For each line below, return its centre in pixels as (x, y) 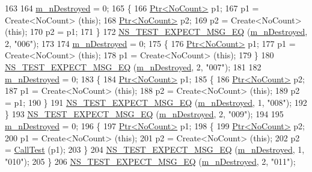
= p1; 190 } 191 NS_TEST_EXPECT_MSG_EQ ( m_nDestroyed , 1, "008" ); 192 (156, 102)
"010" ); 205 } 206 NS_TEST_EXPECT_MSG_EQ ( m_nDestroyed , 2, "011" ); (150, 161)
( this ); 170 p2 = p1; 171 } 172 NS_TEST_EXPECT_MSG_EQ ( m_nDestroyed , (156, 32)
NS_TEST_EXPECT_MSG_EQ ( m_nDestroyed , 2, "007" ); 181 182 (133, 66)
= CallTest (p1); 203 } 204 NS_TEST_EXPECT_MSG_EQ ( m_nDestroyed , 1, (155, 149)
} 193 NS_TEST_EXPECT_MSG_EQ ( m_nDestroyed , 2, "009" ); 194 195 (144, 114)
